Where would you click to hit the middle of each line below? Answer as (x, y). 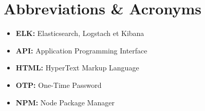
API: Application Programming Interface (81, 50)
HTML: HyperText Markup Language (77, 68)
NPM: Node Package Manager (65, 102)
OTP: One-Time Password (59, 85)
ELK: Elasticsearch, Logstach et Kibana (80, 33)
